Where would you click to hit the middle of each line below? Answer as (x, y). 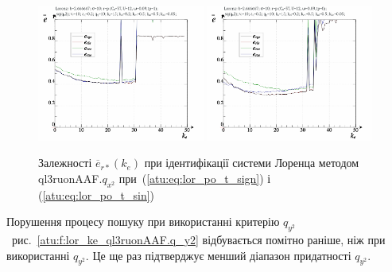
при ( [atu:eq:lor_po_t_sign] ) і (195, 178)
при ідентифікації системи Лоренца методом (252, 163)
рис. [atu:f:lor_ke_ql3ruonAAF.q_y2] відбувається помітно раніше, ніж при (198, 239)
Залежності (65, 163)
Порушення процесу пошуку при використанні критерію (143, 221)
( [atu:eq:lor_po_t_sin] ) (97, 194)
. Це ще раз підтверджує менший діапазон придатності (218, 255)
